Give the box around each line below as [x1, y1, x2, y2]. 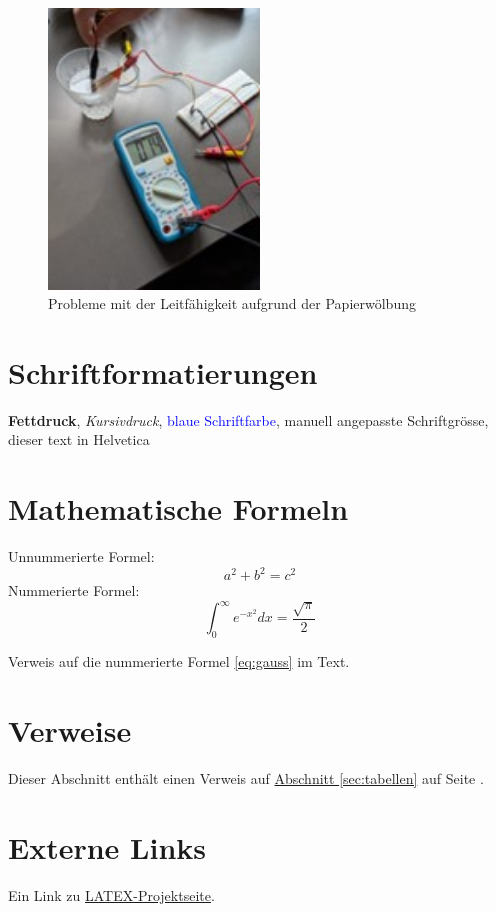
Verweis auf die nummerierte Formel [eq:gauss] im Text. [8, 651, 350, 672]
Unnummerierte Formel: [8, 546, 155, 567]
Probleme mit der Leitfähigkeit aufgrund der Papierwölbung [48, 293, 416, 314]
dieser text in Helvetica [8, 429, 150, 450]
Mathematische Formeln [8, 488, 349, 529]
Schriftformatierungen [8, 351, 318, 392]
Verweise [8, 709, 132, 750]
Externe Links [8, 826, 206, 867]
